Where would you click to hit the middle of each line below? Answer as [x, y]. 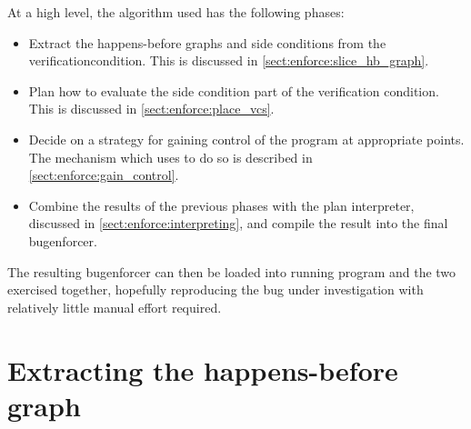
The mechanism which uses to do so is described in [170, 157]
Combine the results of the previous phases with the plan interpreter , [221, 205]
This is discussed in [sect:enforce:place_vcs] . [151, 109]
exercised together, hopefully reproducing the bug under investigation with [215, 289]
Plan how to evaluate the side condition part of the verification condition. [234, 90]
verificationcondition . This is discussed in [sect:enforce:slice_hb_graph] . [229, 60]
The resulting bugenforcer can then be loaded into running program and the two [232, 271]
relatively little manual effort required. [115, 307]
